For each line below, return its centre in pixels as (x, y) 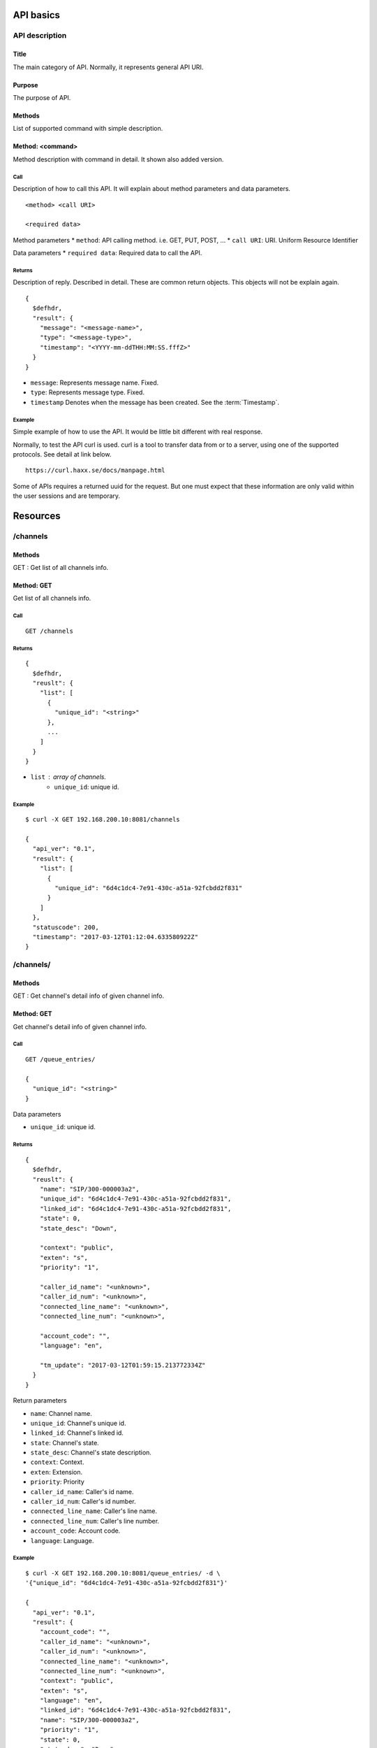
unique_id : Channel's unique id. (78, 1423)
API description (40, 36)
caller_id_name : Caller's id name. (82, 1491)
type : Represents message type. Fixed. (87, 392)
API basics (37, 15)
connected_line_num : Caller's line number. (95, 1521)
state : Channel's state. (65, 1442)
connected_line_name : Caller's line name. (94, 1511)
